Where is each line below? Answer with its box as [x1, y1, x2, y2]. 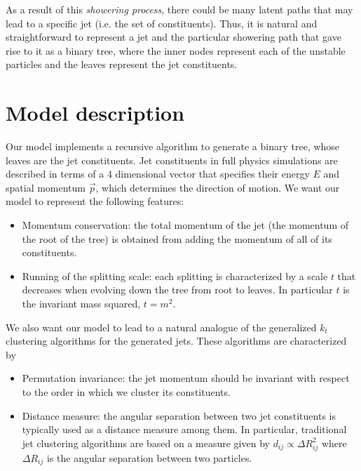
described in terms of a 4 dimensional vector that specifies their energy [6, 166, 310, 181]
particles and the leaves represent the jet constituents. [6, 57, 238, 72]
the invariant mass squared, [22, 296, 141, 311]
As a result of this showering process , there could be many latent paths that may [6, 2, 353, 16]
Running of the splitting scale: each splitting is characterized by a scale [22, 268, 328, 283]
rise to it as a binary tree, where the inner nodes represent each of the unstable [6, 43, 346, 58]
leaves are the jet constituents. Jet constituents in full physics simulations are [6, 152, 338, 167]
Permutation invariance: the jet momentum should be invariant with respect [22, 371, 350, 385]
